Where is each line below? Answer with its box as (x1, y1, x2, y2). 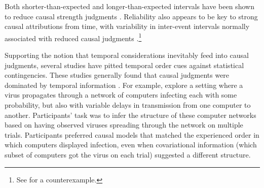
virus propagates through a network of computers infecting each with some (5, 89, 237, 100)
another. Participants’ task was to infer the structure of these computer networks (5, 109, 256, 120)
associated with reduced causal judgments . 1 (5, 31, 142, 43)
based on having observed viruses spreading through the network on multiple (5, 119, 243, 130)
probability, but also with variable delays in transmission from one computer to (5, 100, 251, 110)
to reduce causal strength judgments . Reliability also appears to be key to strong (5, 11, 258, 21)
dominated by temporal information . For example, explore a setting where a (5, 79, 243, 90)
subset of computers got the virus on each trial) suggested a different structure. (5, 149, 251, 160)
